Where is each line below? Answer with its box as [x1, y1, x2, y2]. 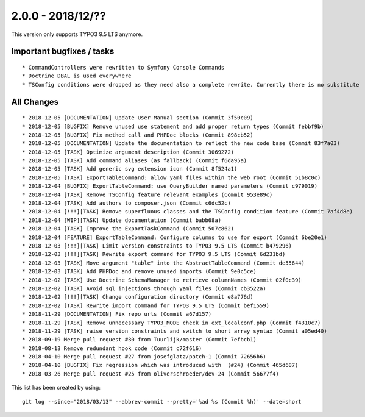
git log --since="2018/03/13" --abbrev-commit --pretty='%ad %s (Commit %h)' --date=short [22, 398, 302, 405]
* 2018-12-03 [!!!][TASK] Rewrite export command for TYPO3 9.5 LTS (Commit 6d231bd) [22, 251, 286, 258]
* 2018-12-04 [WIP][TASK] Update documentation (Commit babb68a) [22, 216, 222, 224]
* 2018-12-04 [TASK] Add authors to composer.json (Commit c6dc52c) [22, 200, 231, 207]
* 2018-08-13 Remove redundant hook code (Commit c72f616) [22, 344, 202, 352]
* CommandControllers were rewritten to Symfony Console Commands [22, 64, 225, 71]
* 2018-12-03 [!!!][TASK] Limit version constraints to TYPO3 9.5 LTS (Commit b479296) [22, 243, 292, 249]
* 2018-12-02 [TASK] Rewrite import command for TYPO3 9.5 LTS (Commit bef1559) [22, 302, 270, 309]
